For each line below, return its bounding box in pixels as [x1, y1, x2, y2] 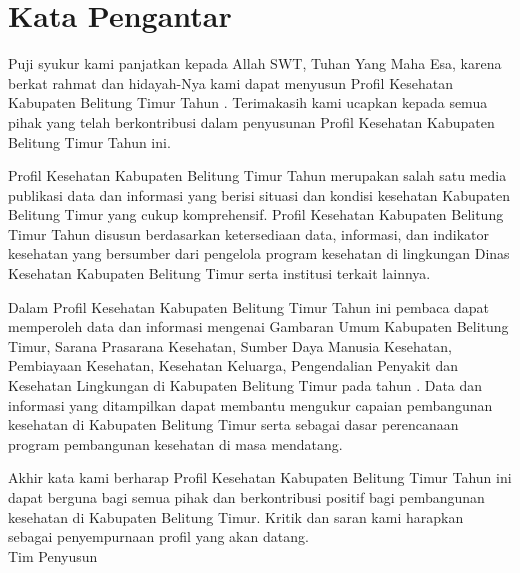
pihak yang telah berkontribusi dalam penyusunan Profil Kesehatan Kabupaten [8, 111, 495, 132]
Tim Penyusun [8, 545, 98, 566]
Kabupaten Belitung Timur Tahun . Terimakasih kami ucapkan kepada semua [8, 92, 488, 113]
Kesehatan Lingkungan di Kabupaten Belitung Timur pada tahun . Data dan [8, 375, 483, 396]
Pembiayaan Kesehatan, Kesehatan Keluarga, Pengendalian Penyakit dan [8, 355, 458, 376]
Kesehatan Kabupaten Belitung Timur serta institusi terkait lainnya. [8, 263, 431, 284]
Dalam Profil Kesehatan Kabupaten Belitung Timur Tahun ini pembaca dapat [8, 296, 490, 317]
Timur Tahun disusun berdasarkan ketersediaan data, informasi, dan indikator [8, 223, 489, 244]
